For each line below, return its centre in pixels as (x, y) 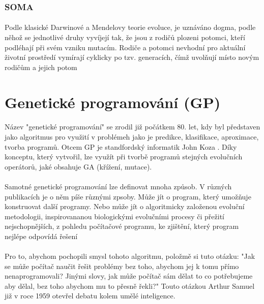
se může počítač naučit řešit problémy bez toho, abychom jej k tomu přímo (122, 266)
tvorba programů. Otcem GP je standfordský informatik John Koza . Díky (121, 146)
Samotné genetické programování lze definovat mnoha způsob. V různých (118, 186)
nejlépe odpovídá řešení (41, 236)
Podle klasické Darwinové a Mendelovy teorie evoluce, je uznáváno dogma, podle (130, 27)
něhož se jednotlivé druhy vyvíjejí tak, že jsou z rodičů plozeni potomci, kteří (125, 37)
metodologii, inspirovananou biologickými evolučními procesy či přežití (114, 216)
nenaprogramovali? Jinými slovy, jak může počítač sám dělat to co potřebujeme (129, 276)
